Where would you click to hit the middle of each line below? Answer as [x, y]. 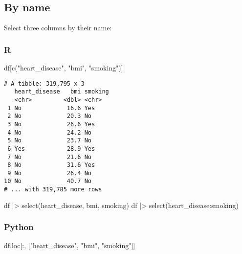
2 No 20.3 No [49, 116]
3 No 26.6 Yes [51, 124]
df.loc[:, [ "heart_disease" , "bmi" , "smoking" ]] [70, 245]
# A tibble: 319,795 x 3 [44, 83]
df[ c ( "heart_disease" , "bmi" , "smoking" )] [64, 68]
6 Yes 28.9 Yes [51, 149]
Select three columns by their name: [58, 28]
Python [19, 227]
